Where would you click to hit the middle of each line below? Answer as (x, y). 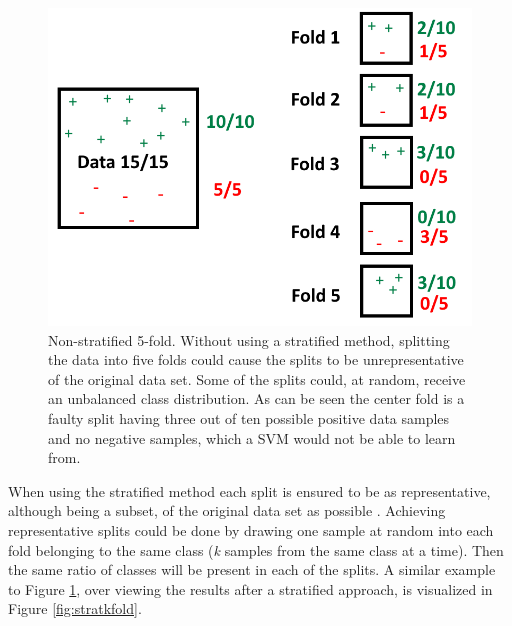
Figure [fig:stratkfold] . (75, 608)
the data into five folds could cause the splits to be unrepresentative (256, 359)
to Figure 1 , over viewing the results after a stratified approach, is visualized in (250, 588)
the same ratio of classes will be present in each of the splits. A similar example (252, 569)
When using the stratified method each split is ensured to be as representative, (249, 490)
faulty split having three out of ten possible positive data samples (249, 417)
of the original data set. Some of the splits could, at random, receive (257, 378)
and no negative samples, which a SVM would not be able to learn (252, 437)
